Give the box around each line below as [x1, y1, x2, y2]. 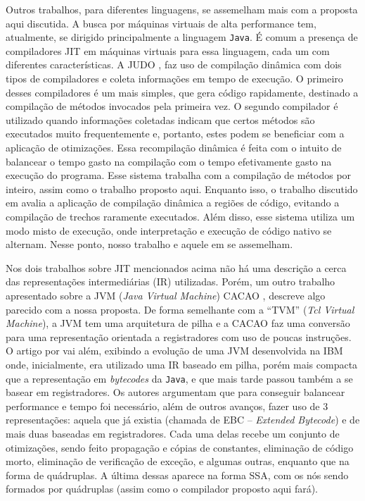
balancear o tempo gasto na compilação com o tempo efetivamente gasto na [6, 154, 332, 168]
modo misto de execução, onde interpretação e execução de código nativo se [6, 223, 332, 237]
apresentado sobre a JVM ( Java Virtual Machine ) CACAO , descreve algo [6, 287, 326, 302]
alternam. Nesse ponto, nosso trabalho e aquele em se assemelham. [6, 237, 293, 252]
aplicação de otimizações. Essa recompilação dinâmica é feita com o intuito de [6, 140, 342, 154]
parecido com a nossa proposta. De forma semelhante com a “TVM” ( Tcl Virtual [6, 302, 354, 316]
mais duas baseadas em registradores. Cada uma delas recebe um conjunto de [6, 426, 340, 440]
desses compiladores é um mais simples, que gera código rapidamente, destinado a [6, 85, 359, 99]
